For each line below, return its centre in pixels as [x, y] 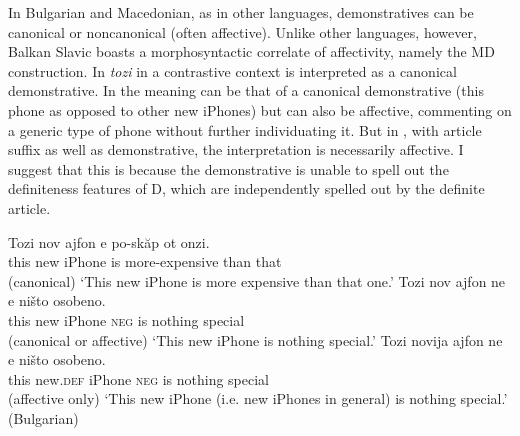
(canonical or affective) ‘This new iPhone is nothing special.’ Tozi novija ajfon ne [255, 339]
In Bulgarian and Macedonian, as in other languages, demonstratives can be [241, 12]
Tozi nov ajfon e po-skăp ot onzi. [109, 241]
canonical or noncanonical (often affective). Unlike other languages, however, [242, 31]
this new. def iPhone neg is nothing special [139, 378]
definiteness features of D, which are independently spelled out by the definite [246, 188]
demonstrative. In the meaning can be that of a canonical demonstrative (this [246, 90]
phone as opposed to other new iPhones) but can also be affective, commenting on [260, 109]
